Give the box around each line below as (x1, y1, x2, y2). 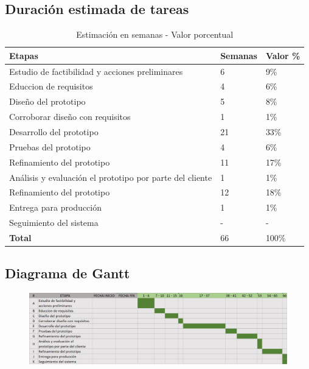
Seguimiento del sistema (9, 216, 99, 229)
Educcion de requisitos (9, 80, 93, 93)
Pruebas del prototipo (9, 140, 91, 153)
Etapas (9, 49, 38, 61)
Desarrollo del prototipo (9, 125, 99, 138)
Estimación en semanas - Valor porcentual (76, 28, 234, 41)
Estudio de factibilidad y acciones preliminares (9, 65, 183, 77)
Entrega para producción (9, 201, 102, 214)
